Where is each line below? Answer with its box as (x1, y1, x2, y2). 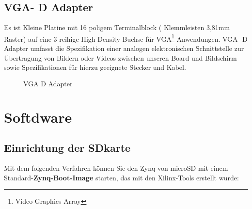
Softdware (4, 107, 72, 127)
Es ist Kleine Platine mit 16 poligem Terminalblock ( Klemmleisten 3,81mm (4, 22, 230, 32)
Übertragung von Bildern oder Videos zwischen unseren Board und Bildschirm (4, 52, 237, 63)
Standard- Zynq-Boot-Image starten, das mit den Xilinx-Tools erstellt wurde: (4, 172, 239, 182)
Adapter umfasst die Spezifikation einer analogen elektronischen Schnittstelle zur (4, 43, 244, 53)
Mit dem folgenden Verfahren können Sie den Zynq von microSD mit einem (4, 163, 228, 173)
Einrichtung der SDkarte (4, 140, 131, 155)
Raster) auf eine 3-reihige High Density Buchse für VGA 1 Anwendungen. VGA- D (4, 32, 248, 44)
